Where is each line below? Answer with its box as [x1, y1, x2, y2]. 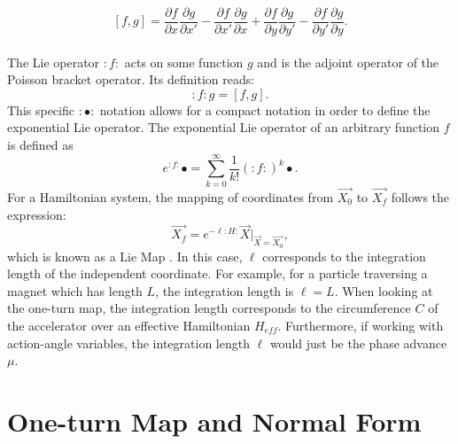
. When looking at [334, 281, 433, 300]
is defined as [7, 136, 74, 154]
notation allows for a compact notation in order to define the [99, 100, 431, 119]
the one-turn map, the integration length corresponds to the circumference [7, 299, 411, 317]
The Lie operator [7, 52, 100, 71]
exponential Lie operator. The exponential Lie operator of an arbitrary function [7, 118, 440, 136]
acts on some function [124, 52, 244, 71]
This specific [7, 100, 74, 119]
